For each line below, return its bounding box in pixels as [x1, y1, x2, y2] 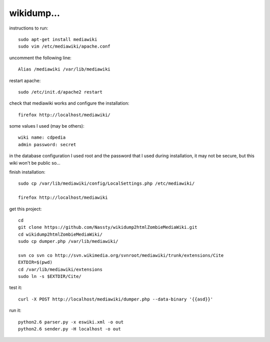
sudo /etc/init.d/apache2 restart [18, 89, 102, 95]
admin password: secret [18, 142, 76, 147]
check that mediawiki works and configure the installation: [9, 100, 129, 106]
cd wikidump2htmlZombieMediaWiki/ [18, 231, 102, 237]
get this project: [9, 206, 42, 212]
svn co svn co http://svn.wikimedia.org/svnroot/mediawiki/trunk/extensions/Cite [18, 252, 224, 258]
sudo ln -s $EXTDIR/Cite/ [18, 273, 82, 279]
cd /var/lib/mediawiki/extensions [18, 266, 102, 272]
